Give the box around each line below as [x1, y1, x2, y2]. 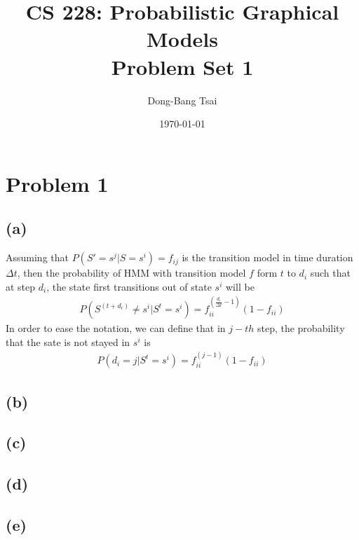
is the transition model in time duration [182, 250, 353, 265]
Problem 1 [6, 169, 109, 198]
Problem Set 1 [111, 52, 254, 81]
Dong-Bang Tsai [147, 92, 217, 107]
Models [147, 25, 218, 53]
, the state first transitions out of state [46, 279, 212, 293]
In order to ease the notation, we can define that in [6, 321, 226, 335]
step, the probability [257, 321, 345, 335]
